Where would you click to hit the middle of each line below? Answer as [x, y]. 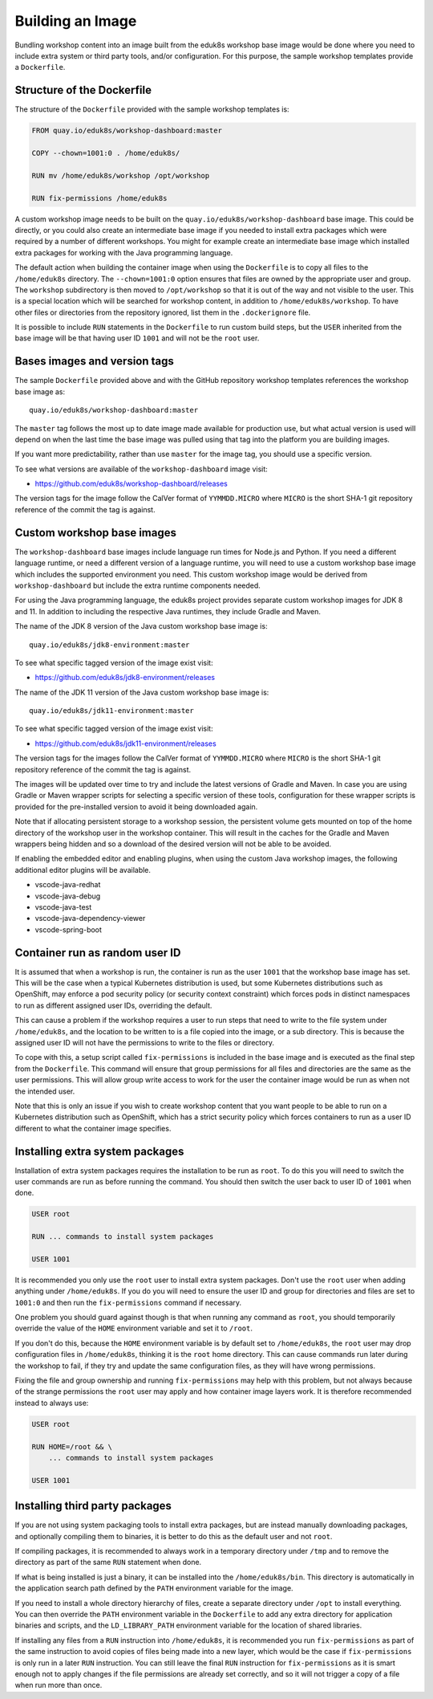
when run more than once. [59, 1685]
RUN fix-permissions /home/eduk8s [99, 198]
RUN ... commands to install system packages [123, 1237]
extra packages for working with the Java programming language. [124, 252]
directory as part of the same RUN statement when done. [108, 1563]
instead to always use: [52, 1403]
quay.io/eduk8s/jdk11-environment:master [111, 711]
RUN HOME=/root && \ [72, 1446]
